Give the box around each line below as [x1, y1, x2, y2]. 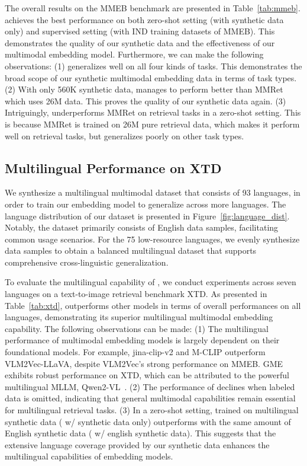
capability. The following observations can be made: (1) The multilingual [5, 322, 269, 334]
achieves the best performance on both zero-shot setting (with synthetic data [5, 13, 284, 25]
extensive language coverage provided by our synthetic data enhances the [5, 438, 270, 451]
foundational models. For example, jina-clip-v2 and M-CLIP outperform [5, 346, 266, 358]
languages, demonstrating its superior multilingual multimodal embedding [5, 311, 273, 323]
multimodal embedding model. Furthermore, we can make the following [5, 48, 264, 60]
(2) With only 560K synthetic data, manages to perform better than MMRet [5, 83, 283, 95]
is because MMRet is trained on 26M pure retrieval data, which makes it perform [5, 117, 300, 130]
